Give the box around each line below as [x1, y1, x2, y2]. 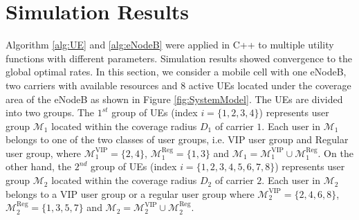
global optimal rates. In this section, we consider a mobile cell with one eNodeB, [6, 64, 347, 79]
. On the [317, 145, 353, 160]
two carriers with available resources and [6, 77, 178, 92]
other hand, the [6, 159, 71, 174]
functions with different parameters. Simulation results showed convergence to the [6, 51, 353, 65]
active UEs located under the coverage [188, 77, 351, 92]
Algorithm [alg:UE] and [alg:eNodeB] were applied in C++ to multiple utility [6, 37, 334, 52]
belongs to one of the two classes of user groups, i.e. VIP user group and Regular [6, 132, 349, 147]
